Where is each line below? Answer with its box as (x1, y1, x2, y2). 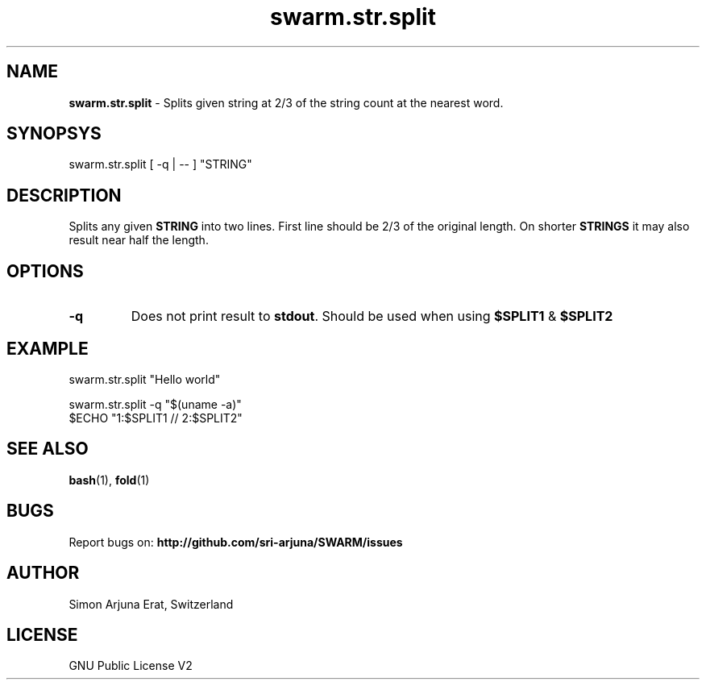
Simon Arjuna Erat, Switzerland (69, 597, 234, 611)
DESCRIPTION (6, 185, 122, 206)
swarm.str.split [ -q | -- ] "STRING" (69, 157, 252, 172)
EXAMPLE (6, 338, 89, 359)
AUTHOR (6, 563, 80, 584)
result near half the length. (69, 233, 209, 247)
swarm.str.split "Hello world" (69, 372, 221, 386)
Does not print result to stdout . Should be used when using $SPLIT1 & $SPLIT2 (131, 308, 613, 325)
